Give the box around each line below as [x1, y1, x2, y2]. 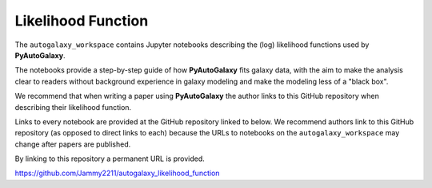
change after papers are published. [14, 139, 131, 149]
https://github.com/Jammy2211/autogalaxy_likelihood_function [14, 168, 220, 178]
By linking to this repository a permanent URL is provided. [14, 154, 206, 163]
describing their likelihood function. [14, 102, 132, 112]
